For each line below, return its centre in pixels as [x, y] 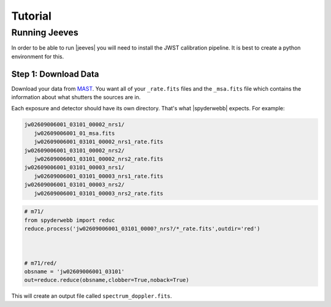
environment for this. [38, 56]
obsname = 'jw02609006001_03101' [74, 271]
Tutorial [32, 16]
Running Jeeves [45, 32]
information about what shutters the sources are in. [76, 97]
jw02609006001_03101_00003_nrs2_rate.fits [99, 193]
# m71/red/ [40, 263]
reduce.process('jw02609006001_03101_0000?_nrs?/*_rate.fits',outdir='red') [142, 229]
